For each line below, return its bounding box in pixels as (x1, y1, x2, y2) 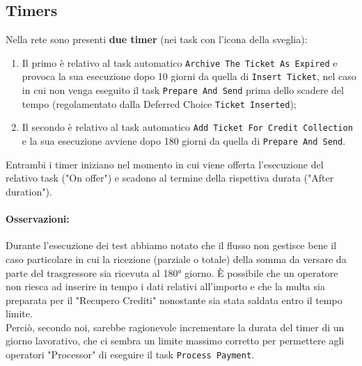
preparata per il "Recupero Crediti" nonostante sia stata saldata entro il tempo (6, 292, 343, 307)
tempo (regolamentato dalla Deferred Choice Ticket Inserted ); (22, 96, 297, 111)
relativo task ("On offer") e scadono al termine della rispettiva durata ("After (6, 170, 334, 185)
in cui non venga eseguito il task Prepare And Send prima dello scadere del (22, 83, 344, 97)
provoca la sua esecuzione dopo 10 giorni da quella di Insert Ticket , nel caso (22, 69, 356, 83)
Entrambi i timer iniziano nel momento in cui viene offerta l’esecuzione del (6, 157, 324, 171)
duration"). (6, 184, 52, 198)
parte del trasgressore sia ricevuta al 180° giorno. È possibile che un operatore (6, 265, 338, 280)
